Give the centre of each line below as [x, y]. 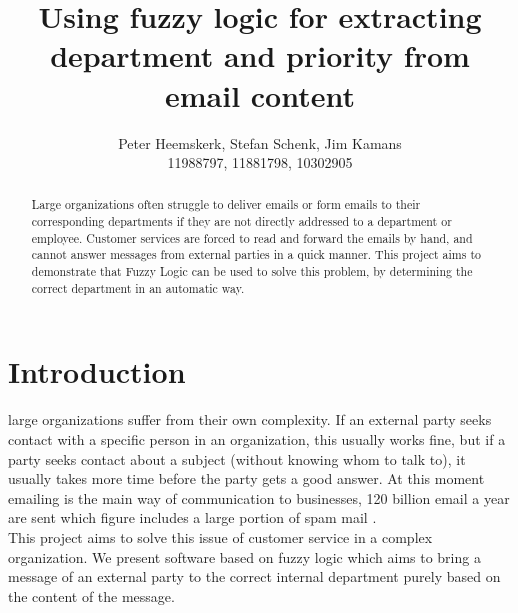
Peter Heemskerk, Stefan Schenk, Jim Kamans [260, 142]
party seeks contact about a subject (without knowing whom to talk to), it [237, 458]
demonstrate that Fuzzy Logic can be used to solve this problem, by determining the [252, 271]
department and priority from [260, 55]
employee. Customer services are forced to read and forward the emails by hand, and [252, 237]
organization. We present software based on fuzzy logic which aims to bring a [244, 556]
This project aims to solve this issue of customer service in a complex [220, 536]
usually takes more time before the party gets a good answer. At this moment [246, 478]
